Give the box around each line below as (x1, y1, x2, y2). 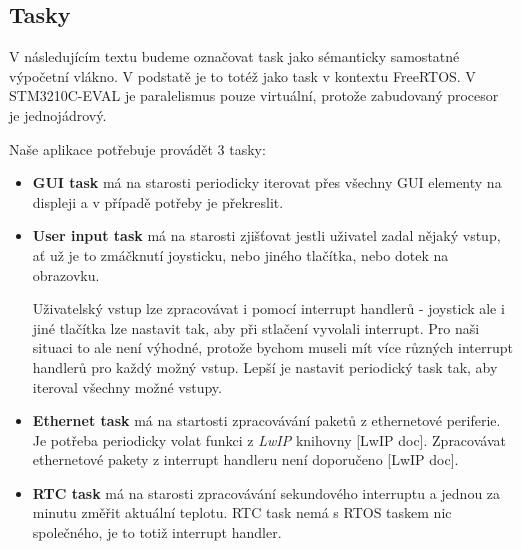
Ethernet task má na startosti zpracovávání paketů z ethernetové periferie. (32, 410, 501, 431)
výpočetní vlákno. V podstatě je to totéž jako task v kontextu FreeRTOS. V (9, 65, 476, 86)
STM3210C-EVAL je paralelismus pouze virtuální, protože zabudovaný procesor (9, 85, 499, 106)
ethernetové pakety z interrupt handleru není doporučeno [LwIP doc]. (32, 449, 459, 470)
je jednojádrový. (9, 104, 107, 125)
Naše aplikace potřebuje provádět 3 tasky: (9, 138, 266, 159)
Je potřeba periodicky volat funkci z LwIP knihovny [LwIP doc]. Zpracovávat (32, 429, 506, 450)
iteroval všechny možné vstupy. (32, 376, 222, 397)
